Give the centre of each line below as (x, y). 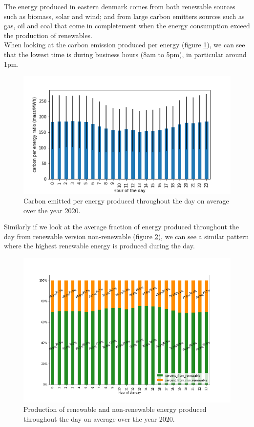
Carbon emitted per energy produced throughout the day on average (126, 201)
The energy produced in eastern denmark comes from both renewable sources (120, 6)
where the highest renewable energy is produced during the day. (99, 246)
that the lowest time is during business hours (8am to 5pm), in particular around (125, 54)
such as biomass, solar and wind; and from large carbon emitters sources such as (124, 16)
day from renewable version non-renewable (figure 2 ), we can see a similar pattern (127, 236)
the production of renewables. (48, 35)
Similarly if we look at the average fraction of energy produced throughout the (121, 227)
